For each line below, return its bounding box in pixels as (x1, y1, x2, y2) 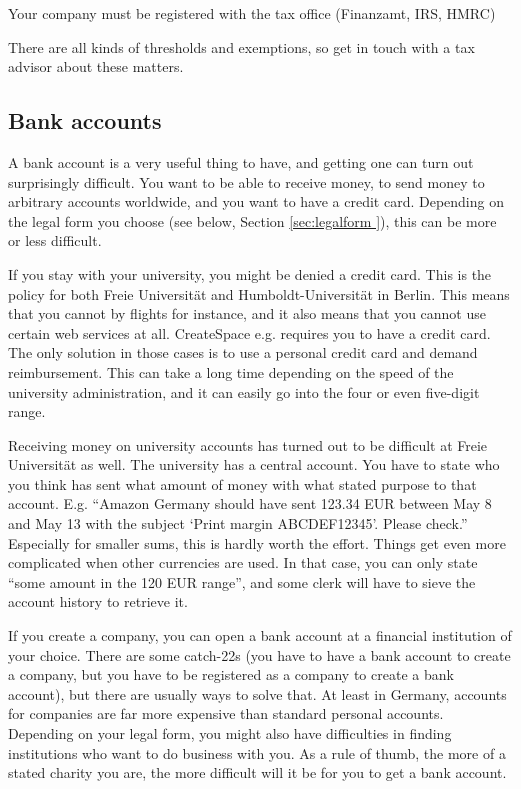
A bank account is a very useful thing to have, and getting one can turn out (8, 151, 474, 172)
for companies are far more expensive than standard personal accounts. (8, 703, 444, 724)
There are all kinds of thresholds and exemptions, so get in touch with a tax (8, 36, 475, 57)
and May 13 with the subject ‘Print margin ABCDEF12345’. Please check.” (8, 513, 468, 534)
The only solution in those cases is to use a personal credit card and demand (8, 342, 478, 363)
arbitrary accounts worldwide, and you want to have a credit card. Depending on (8, 191, 504, 212)
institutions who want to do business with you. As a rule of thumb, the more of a (8, 742, 506, 763)
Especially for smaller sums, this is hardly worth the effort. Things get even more (8, 532, 506, 553)
